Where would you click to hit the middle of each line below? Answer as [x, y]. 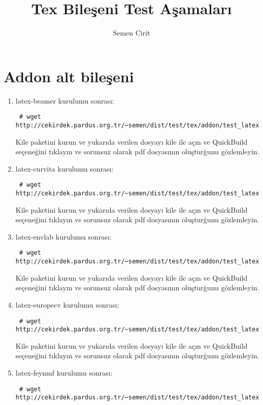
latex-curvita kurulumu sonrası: [64, 168]
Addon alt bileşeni [69, 76]
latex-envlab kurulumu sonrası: [63, 236]
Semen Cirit [131, 33]
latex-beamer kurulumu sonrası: [65, 100]
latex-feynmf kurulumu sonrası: [64, 373]
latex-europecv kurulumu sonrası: [67, 304]
